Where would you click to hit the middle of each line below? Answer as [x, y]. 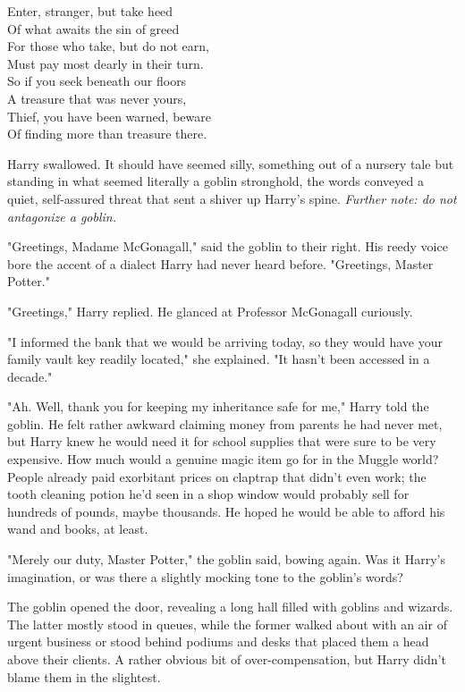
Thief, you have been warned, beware [109, 116]
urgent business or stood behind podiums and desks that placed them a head [218, 641]
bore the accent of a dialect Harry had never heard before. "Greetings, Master [220, 263]
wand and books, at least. [78, 529]
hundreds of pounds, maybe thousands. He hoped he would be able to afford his [226, 511]
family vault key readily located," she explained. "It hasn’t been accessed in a [219, 359]
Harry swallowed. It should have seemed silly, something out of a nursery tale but [231, 163]
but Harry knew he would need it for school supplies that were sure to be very [222, 441]
